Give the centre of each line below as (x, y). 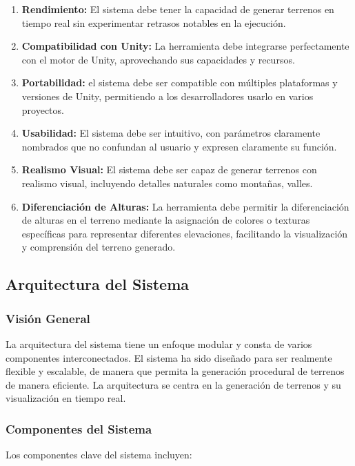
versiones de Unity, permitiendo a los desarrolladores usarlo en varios (168, 96)
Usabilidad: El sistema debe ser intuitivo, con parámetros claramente (171, 133)
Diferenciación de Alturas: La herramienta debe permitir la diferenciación (185, 206)
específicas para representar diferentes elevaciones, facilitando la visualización (185, 233)
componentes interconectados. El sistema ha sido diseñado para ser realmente (169, 357)
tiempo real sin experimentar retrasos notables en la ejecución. (154, 22)
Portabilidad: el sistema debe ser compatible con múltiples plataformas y (180, 82)
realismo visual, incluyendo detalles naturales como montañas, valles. (167, 183)
